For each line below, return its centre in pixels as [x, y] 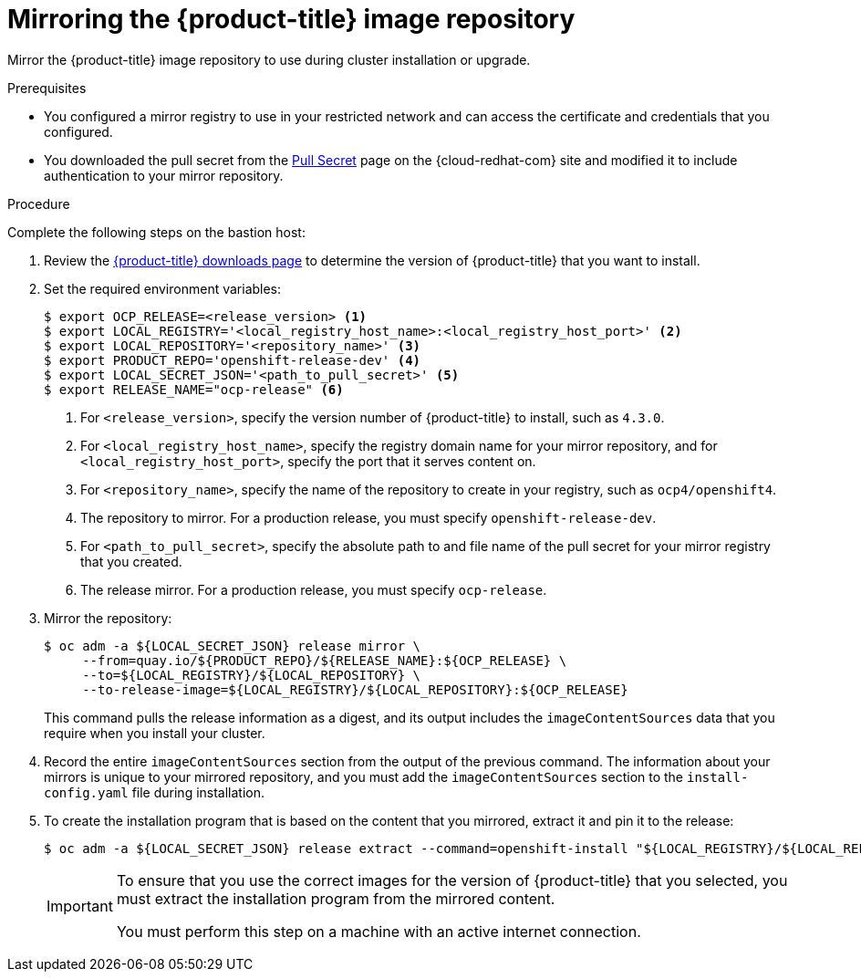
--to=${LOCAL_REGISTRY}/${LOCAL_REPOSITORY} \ [252, 675]
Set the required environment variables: [163, 288]
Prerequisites [47, 88]
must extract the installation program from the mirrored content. [336, 898]
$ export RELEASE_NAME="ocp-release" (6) [194, 389]
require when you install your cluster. [155, 733]
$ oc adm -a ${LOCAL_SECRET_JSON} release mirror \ [233, 646]
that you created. [131, 561]
